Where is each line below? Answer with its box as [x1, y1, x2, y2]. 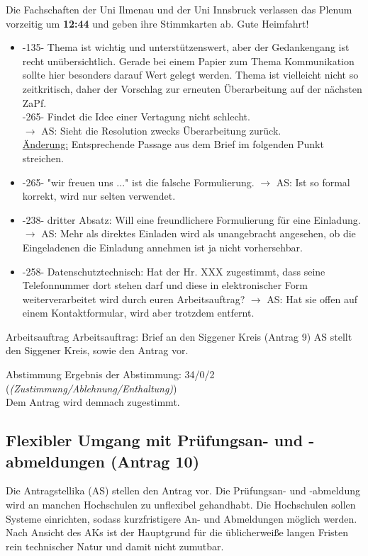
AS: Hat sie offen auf [267, 291, 357, 306]
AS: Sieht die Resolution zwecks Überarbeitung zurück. [41, 123, 281, 137]
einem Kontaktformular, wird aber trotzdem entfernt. [22, 305, 255, 320]
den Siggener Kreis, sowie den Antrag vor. [6, 343, 189, 358]
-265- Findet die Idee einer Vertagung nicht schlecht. [22, 109, 250, 124]
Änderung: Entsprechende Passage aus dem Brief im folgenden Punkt [22, 137, 324, 152]
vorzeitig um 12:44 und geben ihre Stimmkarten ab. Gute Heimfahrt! [6, 16, 309, 30]
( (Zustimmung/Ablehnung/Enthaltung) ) [6, 380, 177, 395]
